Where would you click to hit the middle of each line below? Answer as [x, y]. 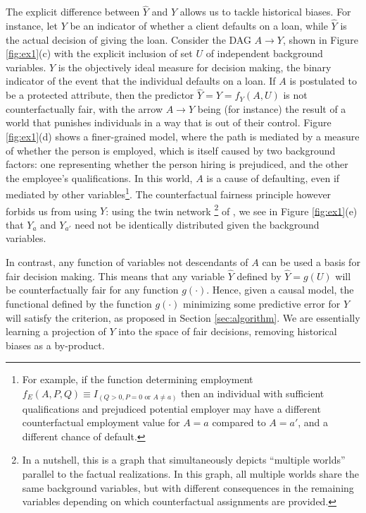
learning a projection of [56, 331]
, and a [313, 422]
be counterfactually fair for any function [92, 290]
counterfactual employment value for [101, 422]
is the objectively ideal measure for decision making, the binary [195, 67]
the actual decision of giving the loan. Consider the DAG [128, 39]
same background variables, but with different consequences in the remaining [188, 487]
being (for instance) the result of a [272, 108]
